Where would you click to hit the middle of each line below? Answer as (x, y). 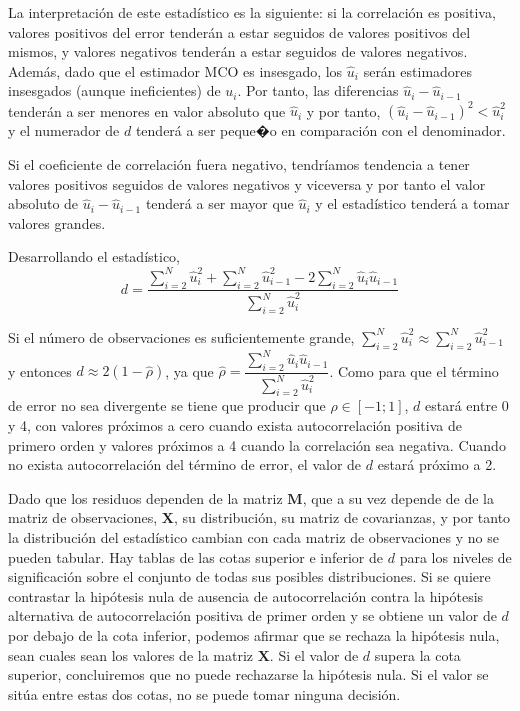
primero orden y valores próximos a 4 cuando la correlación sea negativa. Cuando (257, 444)
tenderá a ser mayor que (219, 203)
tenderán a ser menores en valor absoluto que (147, 110)
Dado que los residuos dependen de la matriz (145, 497)
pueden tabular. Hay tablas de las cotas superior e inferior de (196, 556)
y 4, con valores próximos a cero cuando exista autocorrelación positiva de (235, 425)
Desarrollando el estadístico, (94, 256)
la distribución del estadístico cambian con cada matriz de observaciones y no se (253, 536)
